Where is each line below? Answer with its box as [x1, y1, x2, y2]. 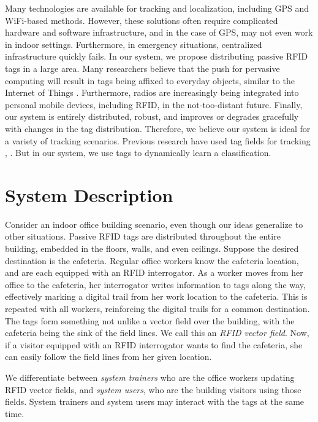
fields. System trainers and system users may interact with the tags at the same [5, 395, 305, 408]
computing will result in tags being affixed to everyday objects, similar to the [5, 74, 295, 87]
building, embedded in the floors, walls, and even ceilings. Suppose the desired [5, 242, 299, 255]
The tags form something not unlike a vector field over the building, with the [5, 314, 295, 327]
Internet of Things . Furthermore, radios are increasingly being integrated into [5, 86, 299, 99]
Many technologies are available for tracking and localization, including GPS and [5, 2, 309, 14]
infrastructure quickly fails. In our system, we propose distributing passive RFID [5, 50, 308, 63]
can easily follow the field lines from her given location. [5, 350, 212, 363]
